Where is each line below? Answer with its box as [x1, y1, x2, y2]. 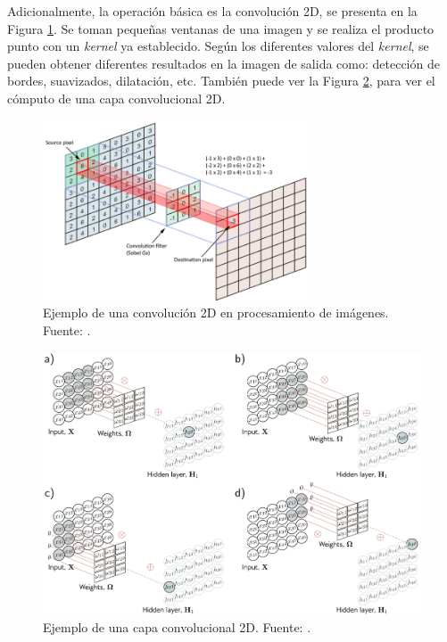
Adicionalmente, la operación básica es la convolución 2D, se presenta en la [7, 2, 418, 20]
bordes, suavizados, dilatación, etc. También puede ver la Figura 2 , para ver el [7, 71, 435, 90]
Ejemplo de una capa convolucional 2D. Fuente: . [43, 618, 311, 637]
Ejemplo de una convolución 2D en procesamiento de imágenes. [43, 303, 389, 322]
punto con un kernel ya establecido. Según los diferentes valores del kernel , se [7, 37, 429, 55]
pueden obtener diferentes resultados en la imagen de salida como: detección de [7, 53, 440, 72]
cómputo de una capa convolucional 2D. [7, 88, 226, 107]
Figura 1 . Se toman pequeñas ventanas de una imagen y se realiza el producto [7, 19, 435, 37]
